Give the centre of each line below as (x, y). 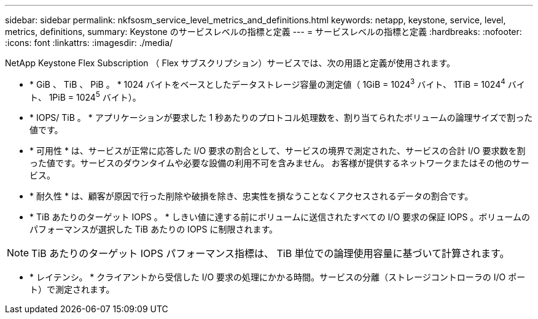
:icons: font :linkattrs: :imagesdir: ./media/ (89, 43)
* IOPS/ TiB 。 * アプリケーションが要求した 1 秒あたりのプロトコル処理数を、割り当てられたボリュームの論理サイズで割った (281, 118)
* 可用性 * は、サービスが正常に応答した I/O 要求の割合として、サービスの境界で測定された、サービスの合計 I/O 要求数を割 (278, 151)
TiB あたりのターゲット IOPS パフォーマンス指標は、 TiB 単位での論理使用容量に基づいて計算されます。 (271, 254)
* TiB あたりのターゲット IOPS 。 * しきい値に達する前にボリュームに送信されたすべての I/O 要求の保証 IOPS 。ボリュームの (280, 217)
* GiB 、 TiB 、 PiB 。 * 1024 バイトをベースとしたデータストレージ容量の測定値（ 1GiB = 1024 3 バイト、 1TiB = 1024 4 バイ (277, 83)
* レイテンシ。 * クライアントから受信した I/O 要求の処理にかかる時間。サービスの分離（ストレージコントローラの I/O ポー (278, 277)
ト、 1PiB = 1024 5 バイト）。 (85, 96)
